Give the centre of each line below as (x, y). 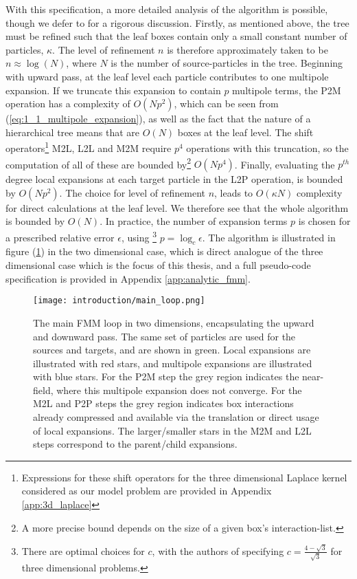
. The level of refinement (104, 49)
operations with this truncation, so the (267, 148)
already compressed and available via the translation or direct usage (176, 417)
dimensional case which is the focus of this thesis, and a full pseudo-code (158, 265)
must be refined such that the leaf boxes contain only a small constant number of (176, 36)
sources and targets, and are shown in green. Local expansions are (172, 350)
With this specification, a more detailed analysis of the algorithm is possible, (167, 9)
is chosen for (324, 221)
